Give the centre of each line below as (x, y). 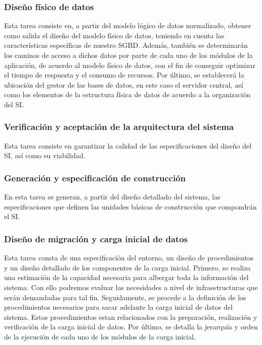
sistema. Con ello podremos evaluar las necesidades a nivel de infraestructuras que (131, 287)
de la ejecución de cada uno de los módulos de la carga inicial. (100, 336)
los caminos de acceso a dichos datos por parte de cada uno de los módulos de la (128, 55)
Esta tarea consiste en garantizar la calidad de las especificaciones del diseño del (128, 145)
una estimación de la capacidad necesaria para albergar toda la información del (126, 277)
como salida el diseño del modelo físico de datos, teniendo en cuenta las (114, 35)
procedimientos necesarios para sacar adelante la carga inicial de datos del (118, 307)
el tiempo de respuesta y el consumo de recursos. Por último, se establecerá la (124, 75)
